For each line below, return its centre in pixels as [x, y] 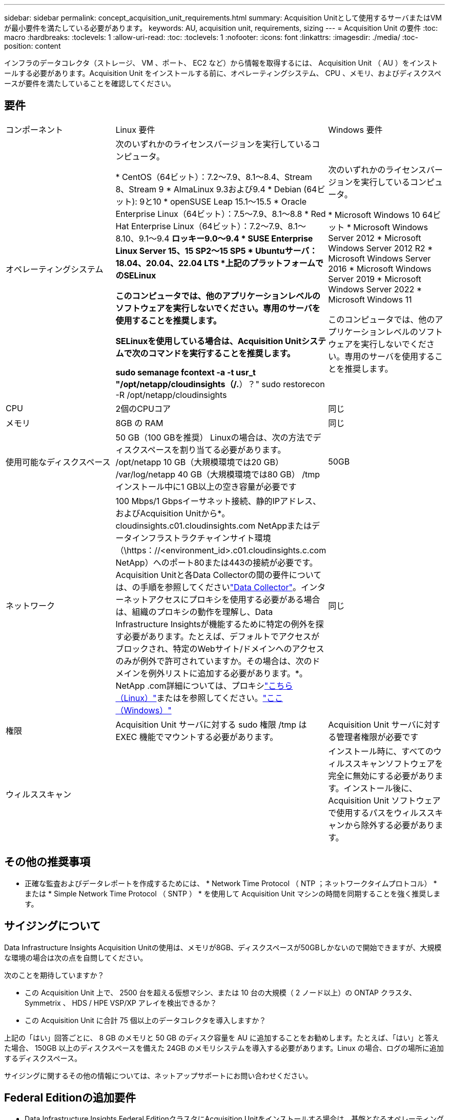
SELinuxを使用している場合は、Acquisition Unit [208, 341]
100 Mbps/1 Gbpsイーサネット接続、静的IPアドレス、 [218, 501]
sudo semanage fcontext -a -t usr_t [186, 372]
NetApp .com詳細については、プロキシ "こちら [204, 685]
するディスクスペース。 [43, 1058]
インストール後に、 [380, 788]
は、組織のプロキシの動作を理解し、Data [194, 612]
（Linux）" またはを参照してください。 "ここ [199, 698]
